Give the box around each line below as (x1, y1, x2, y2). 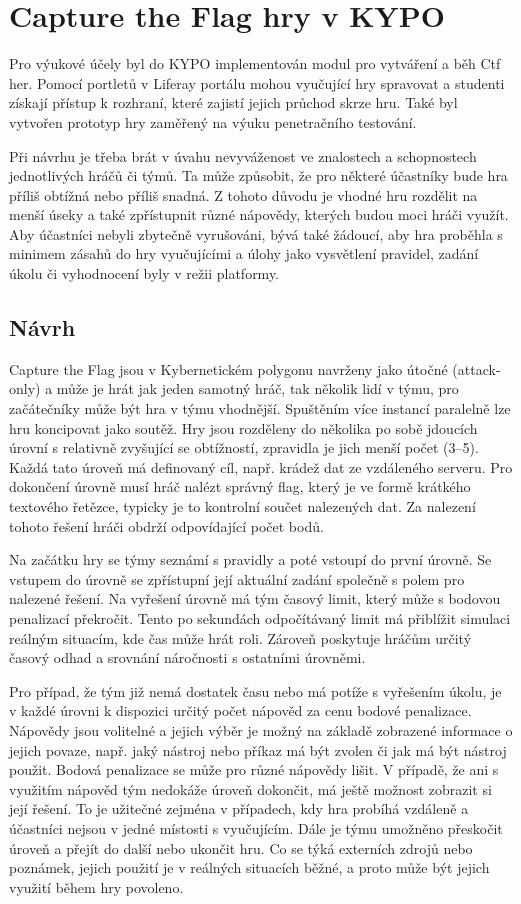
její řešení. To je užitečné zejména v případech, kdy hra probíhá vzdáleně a (9, 798, 469, 819)
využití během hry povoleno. (9, 876, 184, 897)
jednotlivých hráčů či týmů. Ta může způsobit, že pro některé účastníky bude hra (9, 165, 508, 186)
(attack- (452, 358, 501, 379)
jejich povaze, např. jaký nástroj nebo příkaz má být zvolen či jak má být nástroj (9, 739, 507, 760)
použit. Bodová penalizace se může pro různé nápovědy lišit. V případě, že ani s (9, 759, 499, 780)
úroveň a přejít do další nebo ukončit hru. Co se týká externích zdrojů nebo (9, 837, 473, 858)
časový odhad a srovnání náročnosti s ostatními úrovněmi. (9, 647, 366, 668)
